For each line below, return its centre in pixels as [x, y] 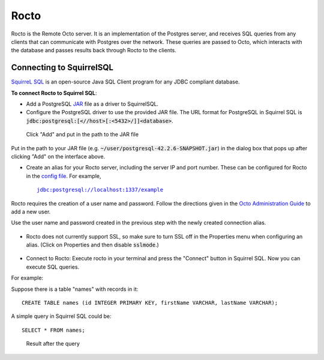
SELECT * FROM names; [53, 330]
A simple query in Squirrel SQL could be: [61, 316]
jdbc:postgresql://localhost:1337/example [100, 190]
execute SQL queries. [53, 267]
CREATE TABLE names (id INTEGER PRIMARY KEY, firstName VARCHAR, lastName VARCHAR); [150, 303]
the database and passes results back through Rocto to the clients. [94, 50]
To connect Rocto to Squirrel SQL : [54, 93]
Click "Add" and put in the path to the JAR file [82, 135]
